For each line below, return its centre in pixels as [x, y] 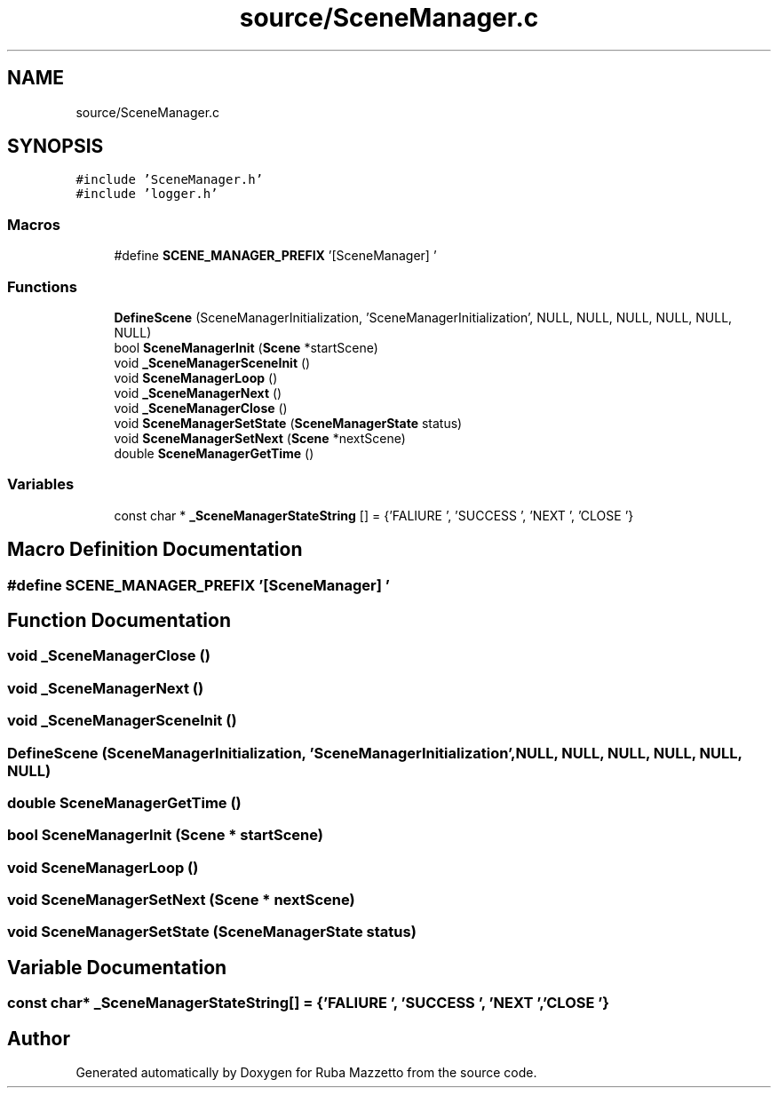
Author [39, 1038]
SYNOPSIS [56, 147]
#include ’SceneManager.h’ [170, 180]
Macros [34, 224]
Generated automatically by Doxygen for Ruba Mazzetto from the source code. [306, 1073]
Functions [42, 286]
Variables [41, 484]
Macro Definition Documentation [155, 550]
